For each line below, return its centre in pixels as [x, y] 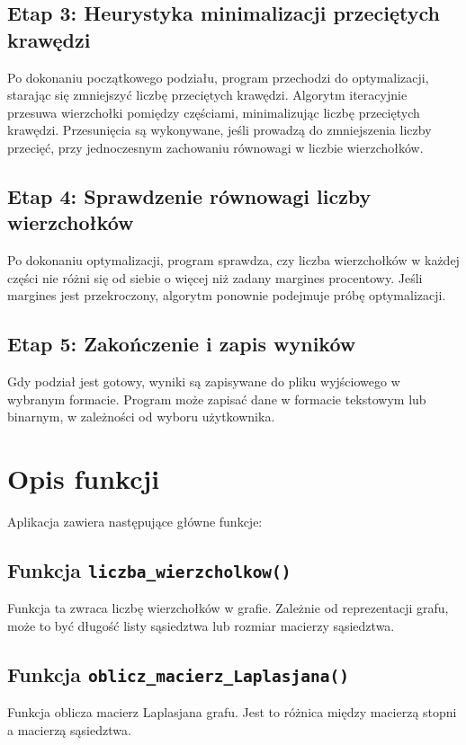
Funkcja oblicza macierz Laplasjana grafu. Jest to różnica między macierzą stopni [232, 712]
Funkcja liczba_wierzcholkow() [149, 570]
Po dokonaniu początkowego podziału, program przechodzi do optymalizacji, [218, 77]
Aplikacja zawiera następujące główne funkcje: [135, 522]
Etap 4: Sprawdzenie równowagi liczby [189, 195]
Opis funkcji [84, 479]
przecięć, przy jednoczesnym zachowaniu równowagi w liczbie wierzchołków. [215, 147]
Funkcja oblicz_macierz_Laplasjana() [179, 674]
